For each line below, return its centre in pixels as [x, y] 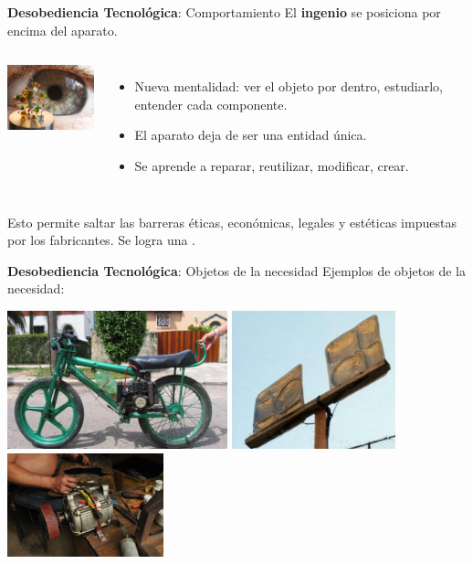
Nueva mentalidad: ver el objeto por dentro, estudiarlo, [289, 86]
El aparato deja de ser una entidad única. [251, 135]
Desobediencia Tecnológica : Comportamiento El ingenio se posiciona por [224, 12]
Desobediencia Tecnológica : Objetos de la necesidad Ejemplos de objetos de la [236, 270]
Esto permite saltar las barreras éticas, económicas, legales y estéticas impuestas [232, 222]
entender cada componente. [211, 104]
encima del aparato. [63, 30]
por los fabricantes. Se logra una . [102, 240]
